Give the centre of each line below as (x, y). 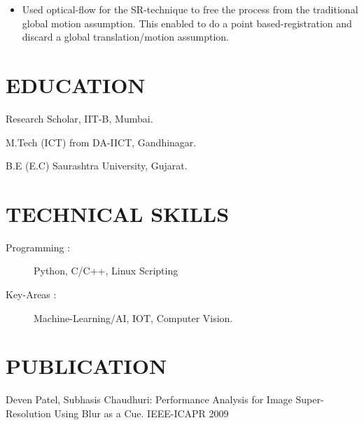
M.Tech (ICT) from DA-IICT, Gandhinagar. (101, 142)
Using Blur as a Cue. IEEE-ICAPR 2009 (141, 413)
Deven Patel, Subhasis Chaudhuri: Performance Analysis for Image (149, 399)
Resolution (28, 413)
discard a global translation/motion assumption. (125, 37)
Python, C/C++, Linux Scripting (106, 271)
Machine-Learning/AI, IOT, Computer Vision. (133, 318)
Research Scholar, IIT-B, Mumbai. (79, 118)
